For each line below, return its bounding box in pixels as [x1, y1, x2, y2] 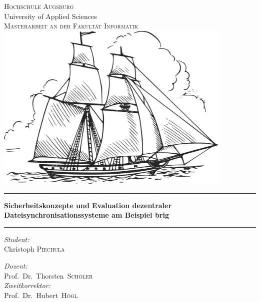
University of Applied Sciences [4, 10, 97, 21]
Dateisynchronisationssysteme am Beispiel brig [4, 210, 169, 220]
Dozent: [4, 260, 27, 271]
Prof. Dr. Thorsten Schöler [4, 270, 93, 281]
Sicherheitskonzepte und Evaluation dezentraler [4, 200, 172, 210]
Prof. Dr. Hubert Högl [4, 290, 78, 300]
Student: [4, 234, 29, 244]
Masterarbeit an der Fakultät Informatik [4, 20, 138, 31]
